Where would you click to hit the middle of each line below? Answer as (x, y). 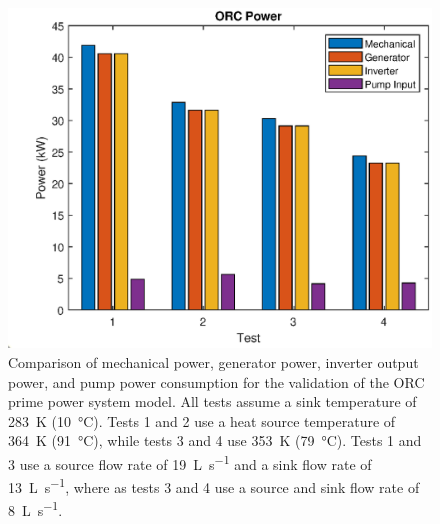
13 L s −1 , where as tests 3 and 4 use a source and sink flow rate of (214, 485)
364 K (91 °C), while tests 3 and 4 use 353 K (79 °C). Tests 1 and (215, 440)
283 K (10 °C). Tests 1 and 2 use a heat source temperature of (202, 420)
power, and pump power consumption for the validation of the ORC (216, 381)
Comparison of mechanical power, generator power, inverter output (213, 361)
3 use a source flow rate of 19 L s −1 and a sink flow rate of (190, 462)
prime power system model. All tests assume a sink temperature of (212, 401)
